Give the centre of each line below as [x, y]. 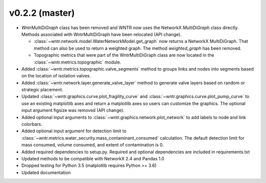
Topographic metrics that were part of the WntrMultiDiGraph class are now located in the [124, 55]
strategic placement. [42, 90]
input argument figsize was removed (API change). [73, 110]
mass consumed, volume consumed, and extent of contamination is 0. [93, 145]
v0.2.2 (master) [42, 13]
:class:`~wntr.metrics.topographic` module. [78, 62]
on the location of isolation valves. [56, 76]
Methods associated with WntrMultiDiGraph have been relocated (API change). [101, 34]
